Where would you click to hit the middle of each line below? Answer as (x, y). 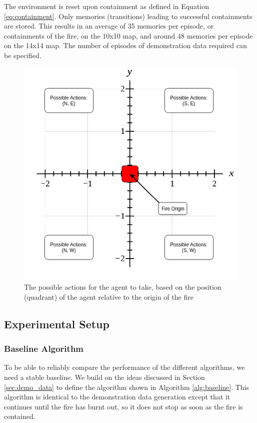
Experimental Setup (57, 324)
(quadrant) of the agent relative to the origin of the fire (109, 296)
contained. (20, 416)
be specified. (23, 55)
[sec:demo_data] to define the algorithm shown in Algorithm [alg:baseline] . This (127, 387)
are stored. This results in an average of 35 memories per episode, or (109, 26)
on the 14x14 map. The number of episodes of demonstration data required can (125, 45)
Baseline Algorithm (44, 349)
